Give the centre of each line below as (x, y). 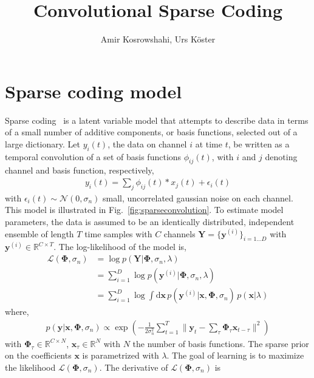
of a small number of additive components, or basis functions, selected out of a (151, 132)
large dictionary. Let (43, 143)
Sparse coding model (94, 91)
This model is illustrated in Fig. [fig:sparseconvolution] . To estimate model (144, 210)
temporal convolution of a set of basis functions (93, 156)
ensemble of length (39, 233)
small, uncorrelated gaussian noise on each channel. (198, 197)
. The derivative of (134, 367)
